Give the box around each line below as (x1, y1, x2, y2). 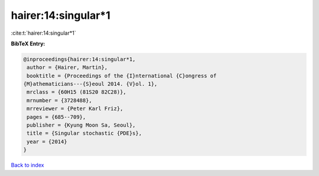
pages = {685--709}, (27, 114, 86, 120)
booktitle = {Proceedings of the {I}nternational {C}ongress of (27, 72, 217, 79)
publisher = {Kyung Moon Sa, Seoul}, (27, 122, 136, 129)
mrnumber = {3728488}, (27, 97, 93, 104)
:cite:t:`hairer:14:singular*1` (11, 29, 76, 36)
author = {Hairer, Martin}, (27, 64, 108, 71)
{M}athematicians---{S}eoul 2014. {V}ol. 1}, (23, 81, 158, 88)
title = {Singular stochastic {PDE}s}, (27, 130, 142, 137)
